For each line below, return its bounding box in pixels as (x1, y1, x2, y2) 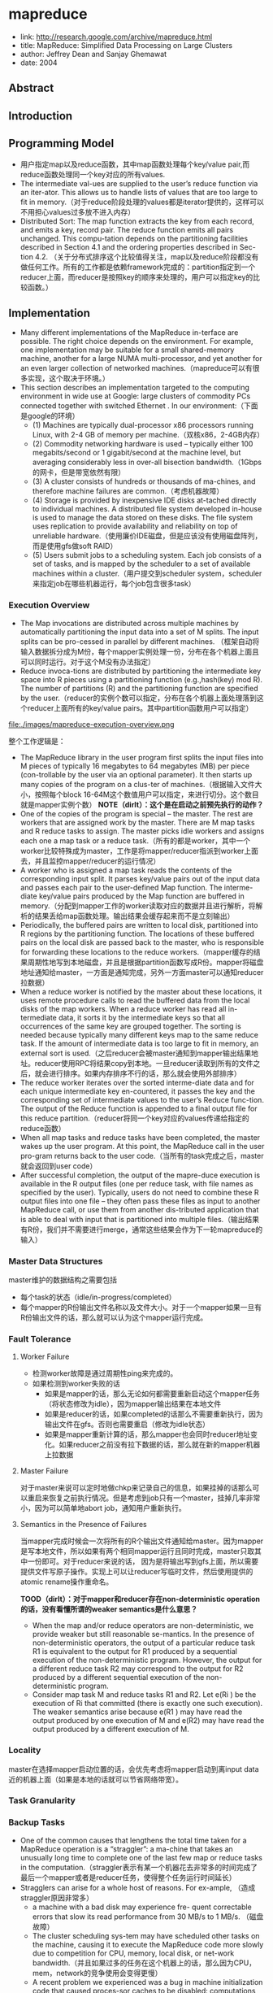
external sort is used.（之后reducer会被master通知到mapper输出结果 (19, 1048, 252, 1058)
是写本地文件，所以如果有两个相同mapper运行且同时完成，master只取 (19, 1547, 254, 1556)
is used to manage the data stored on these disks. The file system (32, 513, 253, 523)
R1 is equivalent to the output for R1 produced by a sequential (32, 1647, 238, 1656)
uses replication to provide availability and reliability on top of (32, 521, 238, 531)
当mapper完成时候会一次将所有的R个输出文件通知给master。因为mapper (19, 1536, 264, 1546)
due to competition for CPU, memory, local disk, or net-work (32, 1948, 235, 1958)
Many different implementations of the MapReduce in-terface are (19, 328, 239, 337)
